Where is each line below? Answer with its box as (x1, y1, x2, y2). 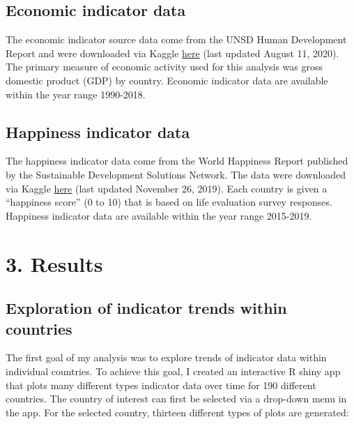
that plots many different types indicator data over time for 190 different (6, 377, 316, 392)
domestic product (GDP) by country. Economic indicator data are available (6, 73, 328, 87)
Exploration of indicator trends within (6, 297, 287, 319)
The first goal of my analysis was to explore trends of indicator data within (6, 350, 327, 365)
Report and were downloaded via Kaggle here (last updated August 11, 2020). (6, 45, 339, 60)
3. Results (6, 249, 103, 278)
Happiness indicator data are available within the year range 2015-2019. (6, 208, 312, 222)
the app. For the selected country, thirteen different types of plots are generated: (6, 404, 349, 419)
